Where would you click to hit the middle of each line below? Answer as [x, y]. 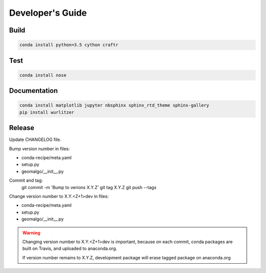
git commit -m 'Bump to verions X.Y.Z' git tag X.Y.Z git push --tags [89, 187]
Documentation [33, 91]
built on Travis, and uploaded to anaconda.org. [70, 248]
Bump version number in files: [39, 149]
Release [22, 128]
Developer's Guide [48, 13]
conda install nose [43, 75]
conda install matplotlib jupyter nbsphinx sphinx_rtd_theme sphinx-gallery [114, 105]
